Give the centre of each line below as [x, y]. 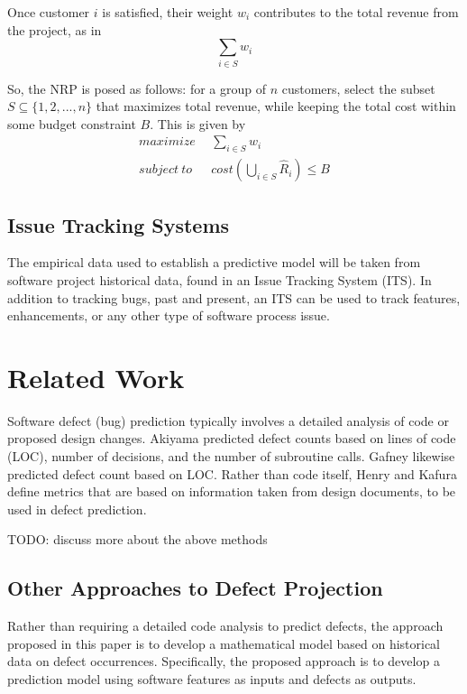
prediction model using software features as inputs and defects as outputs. [212, 679]
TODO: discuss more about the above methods [137, 539]
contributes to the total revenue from [356, 12]
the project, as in [55, 29]
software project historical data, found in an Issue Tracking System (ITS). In [220, 279]
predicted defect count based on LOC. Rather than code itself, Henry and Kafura [232, 473]
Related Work [96, 377]
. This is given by [198, 123]
